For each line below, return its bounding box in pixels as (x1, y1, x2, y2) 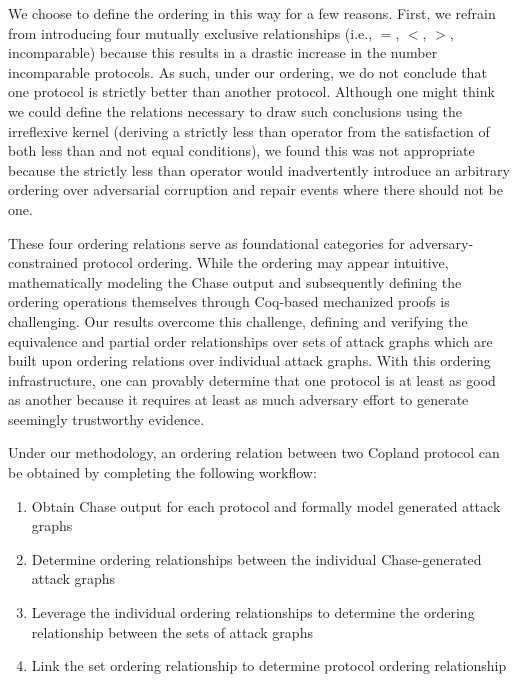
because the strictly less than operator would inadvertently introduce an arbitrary (8, 159, 510, 180)
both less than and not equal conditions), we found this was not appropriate (8, 140, 475, 161)
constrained (8, 252, 79, 273)
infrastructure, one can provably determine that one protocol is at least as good (8, 369, 496, 390)
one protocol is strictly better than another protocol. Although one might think (8, 81, 495, 102)
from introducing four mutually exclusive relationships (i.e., (8, 22, 373, 43)
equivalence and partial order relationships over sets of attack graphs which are (8, 330, 493, 351)
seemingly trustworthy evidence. (8, 408, 205, 429)
